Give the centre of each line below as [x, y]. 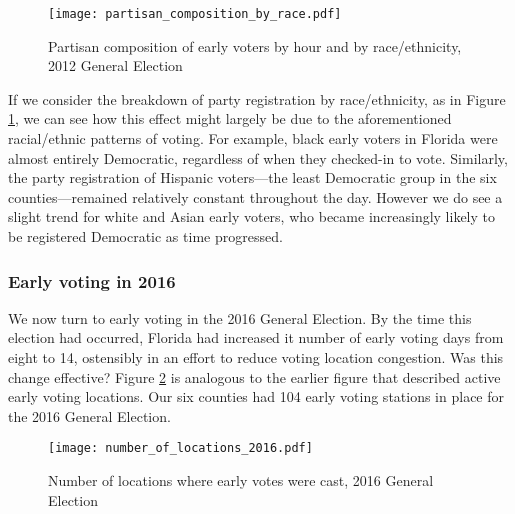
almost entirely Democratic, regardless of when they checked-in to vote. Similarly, [258, 157]
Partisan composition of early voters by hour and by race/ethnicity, [255, 45]
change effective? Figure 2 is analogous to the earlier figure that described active [254, 376]
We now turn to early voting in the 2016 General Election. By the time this [240, 317]
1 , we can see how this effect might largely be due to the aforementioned [230, 118]
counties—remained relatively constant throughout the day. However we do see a [255, 196]
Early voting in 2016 [92, 280]
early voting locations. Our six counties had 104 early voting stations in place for [256, 396]
